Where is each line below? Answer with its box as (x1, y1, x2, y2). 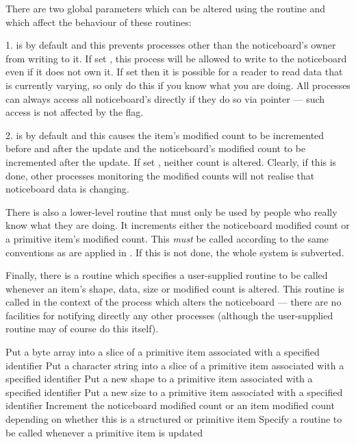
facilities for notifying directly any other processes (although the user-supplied (5, 308, 333, 322)
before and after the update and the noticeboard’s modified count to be (5, 141, 306, 156)
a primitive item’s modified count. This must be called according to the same (5, 231, 329, 245)
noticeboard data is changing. (5, 182, 129, 196)
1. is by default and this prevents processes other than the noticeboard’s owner (5, 38, 336, 52)
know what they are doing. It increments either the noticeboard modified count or (5, 218, 350, 232)
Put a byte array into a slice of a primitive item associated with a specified (5, 345, 320, 359)
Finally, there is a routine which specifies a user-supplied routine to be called (5, 268, 328, 282)
